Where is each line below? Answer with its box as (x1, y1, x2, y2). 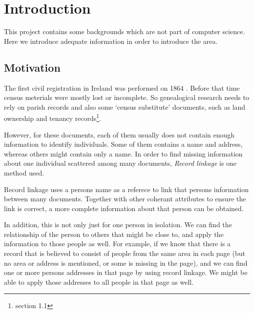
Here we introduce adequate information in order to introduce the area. (4, 36, 218, 46)
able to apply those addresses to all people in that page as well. (4, 276, 194, 287)
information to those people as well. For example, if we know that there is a (4, 238, 231, 249)
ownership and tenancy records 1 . (4, 112, 102, 123)
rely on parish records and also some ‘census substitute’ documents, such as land (4, 101, 246, 112)
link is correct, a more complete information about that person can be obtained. (4, 203, 244, 213)
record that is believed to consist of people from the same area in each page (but (4, 248, 245, 258)
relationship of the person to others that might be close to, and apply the (4, 229, 224, 239)
